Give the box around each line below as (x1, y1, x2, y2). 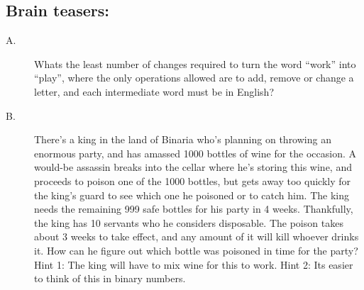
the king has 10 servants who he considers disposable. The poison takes (34, 215, 343, 230)
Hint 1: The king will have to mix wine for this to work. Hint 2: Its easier (34, 257, 353, 272)
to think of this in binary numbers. (34, 271, 186, 286)
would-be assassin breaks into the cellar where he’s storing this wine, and (34, 160, 352, 174)
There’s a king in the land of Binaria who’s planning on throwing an (34, 132, 331, 147)
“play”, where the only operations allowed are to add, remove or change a (34, 70, 354, 85)
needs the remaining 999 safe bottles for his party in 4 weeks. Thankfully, (34, 201, 353, 216)
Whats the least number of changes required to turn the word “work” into (34, 56, 356, 71)
